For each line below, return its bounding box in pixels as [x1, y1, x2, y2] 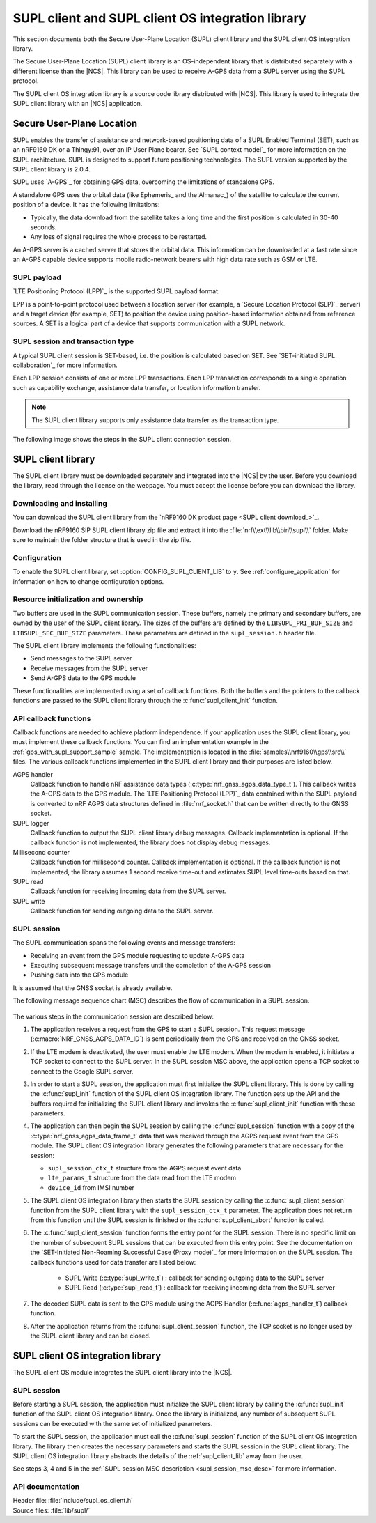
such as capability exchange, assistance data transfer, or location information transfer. [13, 383, 261, 392]
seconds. [30, 223, 57, 231]
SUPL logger [13, 819, 49, 827]
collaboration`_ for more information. [13, 361, 118, 369]
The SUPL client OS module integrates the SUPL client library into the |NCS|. [13, 1368, 233, 1376]
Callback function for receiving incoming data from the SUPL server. [30, 887, 226, 895]
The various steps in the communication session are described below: [13, 1012, 214, 1021]
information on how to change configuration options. [13, 577, 164, 585]
